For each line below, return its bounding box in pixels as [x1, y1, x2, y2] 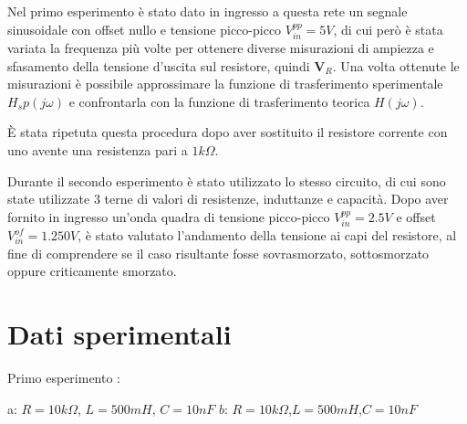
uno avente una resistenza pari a [7, 140, 188, 159]
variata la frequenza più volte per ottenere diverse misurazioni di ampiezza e [7, 38, 434, 58]
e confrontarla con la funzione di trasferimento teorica [68, 91, 370, 111]
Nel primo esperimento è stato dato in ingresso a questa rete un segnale [7, 2, 408, 20]
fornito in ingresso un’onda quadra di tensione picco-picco [7, 207, 330, 226]
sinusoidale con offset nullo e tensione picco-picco [7, 19, 282, 38]
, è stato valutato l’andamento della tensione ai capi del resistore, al [78, 226, 457, 245]
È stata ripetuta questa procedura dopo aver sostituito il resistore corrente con [7, 122, 448, 142]
